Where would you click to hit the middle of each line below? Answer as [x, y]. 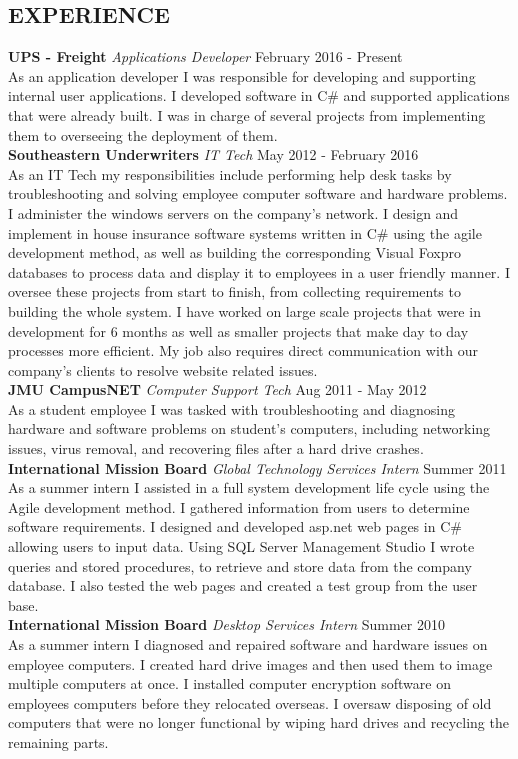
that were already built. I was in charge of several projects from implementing [247, 114]
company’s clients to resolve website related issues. [163, 369]
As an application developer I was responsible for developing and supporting [242, 75]
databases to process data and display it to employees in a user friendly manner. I [259, 271]
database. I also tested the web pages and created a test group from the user [243, 585]
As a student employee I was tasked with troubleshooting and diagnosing [231, 408]
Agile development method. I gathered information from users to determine [239, 506]
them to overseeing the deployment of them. [143, 134]
